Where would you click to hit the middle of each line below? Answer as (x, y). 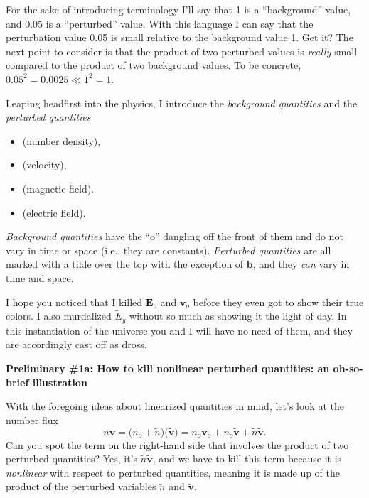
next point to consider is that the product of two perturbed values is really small (182, 51)
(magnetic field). (58, 188)
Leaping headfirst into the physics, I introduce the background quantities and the (182, 103)
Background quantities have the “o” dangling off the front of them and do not (175, 236)
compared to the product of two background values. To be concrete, (154, 65)
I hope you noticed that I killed (74, 302)
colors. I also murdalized (59, 316)
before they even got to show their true (278, 302)
